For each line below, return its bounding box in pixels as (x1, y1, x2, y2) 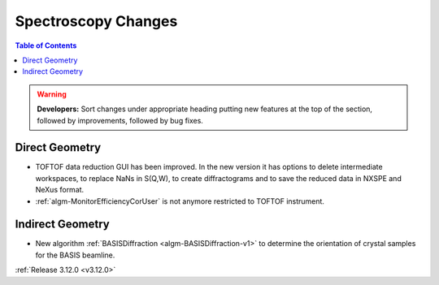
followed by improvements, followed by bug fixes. (37, 115, 203, 125)
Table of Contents (15, 41, 77, 50)
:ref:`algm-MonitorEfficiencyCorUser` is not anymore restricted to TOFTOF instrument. (35, 196, 325, 206)
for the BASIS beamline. (35, 250, 115, 260)
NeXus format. (35, 185, 85, 195)
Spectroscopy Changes (15, 12, 178, 30)
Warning (37, 89, 67, 99)
